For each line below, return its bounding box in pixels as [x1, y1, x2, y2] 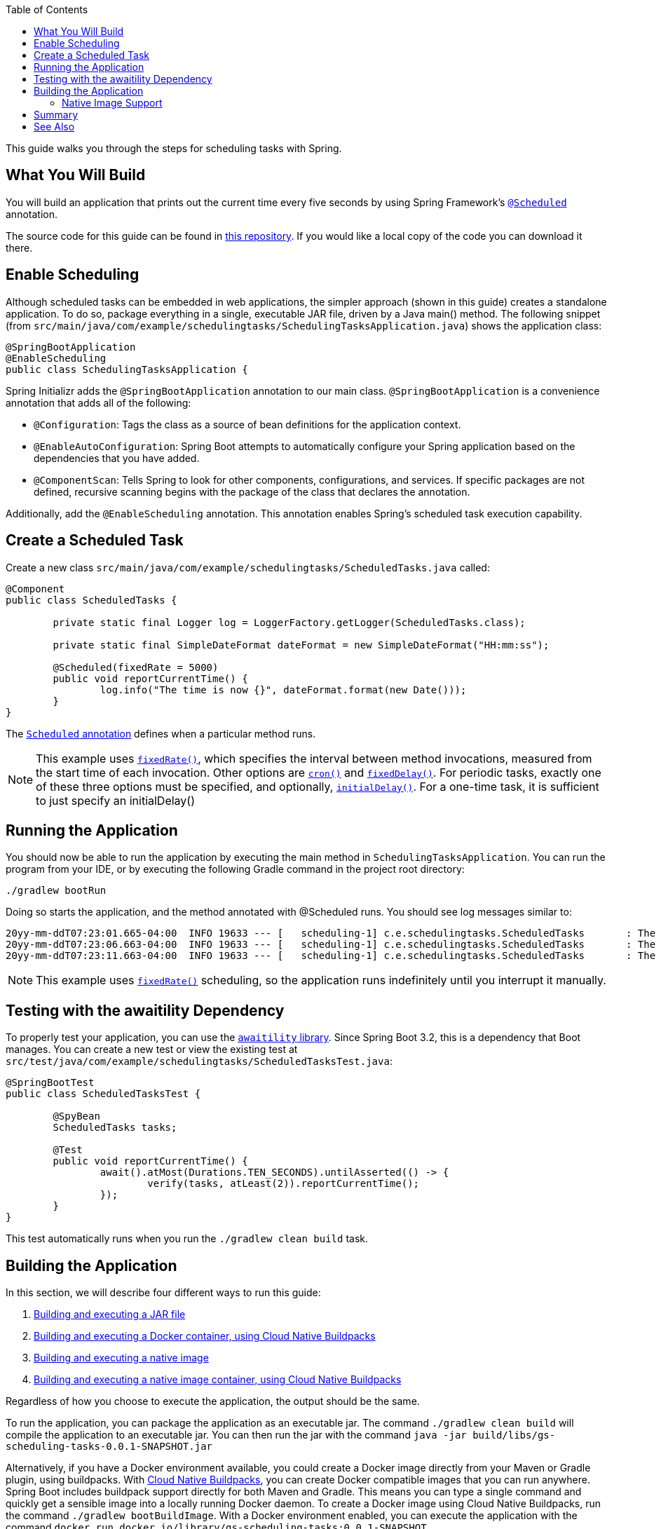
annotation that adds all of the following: [6, 396, 191, 409]
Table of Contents [6, 4, 88, 15]
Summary [34, 109, 79, 121]
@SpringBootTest [6, 1077, 95, 1089]
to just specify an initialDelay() [36, 793, 196, 808]
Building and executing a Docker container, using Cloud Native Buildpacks [34, 1330, 376, 1343]
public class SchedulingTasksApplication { [6, 363, 248, 375]
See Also [34, 121, 75, 132]
